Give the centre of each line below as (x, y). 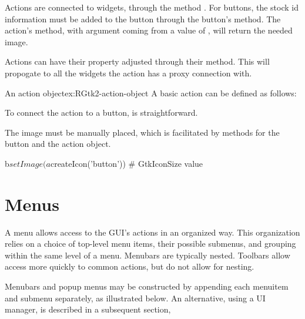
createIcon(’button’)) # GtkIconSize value (127, 163)
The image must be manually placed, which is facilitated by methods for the (142, 132)
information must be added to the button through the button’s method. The (143, 19)
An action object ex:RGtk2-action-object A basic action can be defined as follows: (151, 93)
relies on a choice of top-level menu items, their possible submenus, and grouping (150, 244)
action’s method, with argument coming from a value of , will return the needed (149, 30)
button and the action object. (58, 144)
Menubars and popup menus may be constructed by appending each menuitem (147, 286)
